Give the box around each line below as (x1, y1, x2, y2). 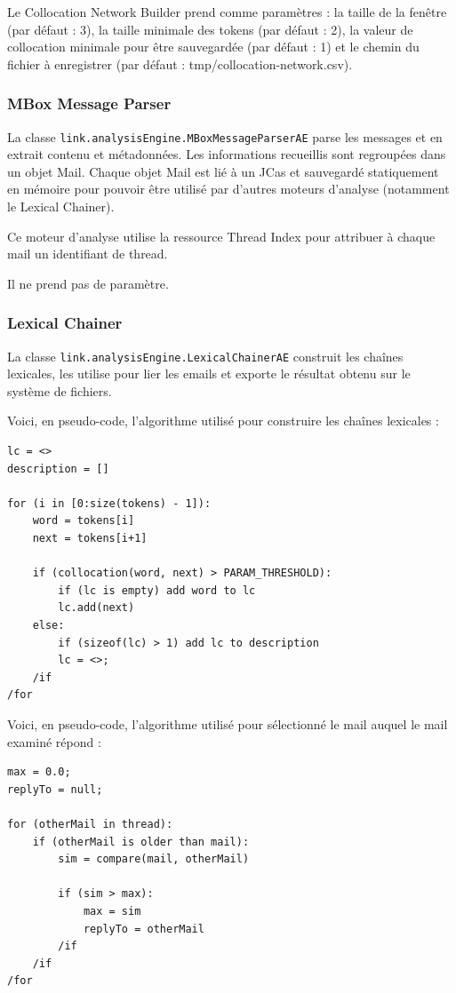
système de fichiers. (7, 381, 112, 400)
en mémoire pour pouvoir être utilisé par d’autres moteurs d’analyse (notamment (7, 179, 450, 198)
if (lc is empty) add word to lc (58, 584, 256, 597)
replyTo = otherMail (83, 922, 204, 935)
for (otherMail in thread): (7, 817, 173, 830)
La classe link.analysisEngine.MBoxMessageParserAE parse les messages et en (7, 127, 443, 146)
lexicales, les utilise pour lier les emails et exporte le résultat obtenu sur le (7, 364, 411, 383)
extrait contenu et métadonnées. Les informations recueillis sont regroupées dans (7, 145, 446, 163)
